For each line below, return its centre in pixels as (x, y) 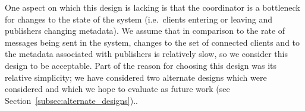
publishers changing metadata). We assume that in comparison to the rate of (145, 31)
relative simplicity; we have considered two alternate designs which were (136, 77)
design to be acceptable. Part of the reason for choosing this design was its (141, 65)
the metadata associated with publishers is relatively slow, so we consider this (146, 54)
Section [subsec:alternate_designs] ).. (71, 100)
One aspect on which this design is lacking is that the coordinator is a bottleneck (152, 7)
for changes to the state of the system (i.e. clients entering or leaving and (139, 19)
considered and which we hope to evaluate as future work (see (117, 89)
